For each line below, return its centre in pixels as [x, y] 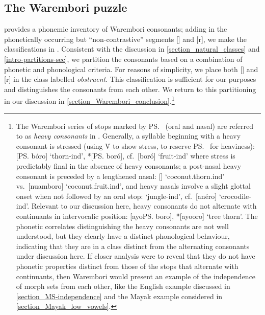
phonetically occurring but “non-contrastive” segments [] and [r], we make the [125, 39]
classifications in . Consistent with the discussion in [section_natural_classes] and [132, 49]
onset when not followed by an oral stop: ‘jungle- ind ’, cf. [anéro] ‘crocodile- [134, 196]
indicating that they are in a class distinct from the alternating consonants [133, 246]
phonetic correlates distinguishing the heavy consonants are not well [122, 226]
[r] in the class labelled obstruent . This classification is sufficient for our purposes [130, 79]
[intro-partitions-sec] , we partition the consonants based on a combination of [123, 59]
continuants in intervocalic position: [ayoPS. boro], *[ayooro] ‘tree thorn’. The [137, 216]
